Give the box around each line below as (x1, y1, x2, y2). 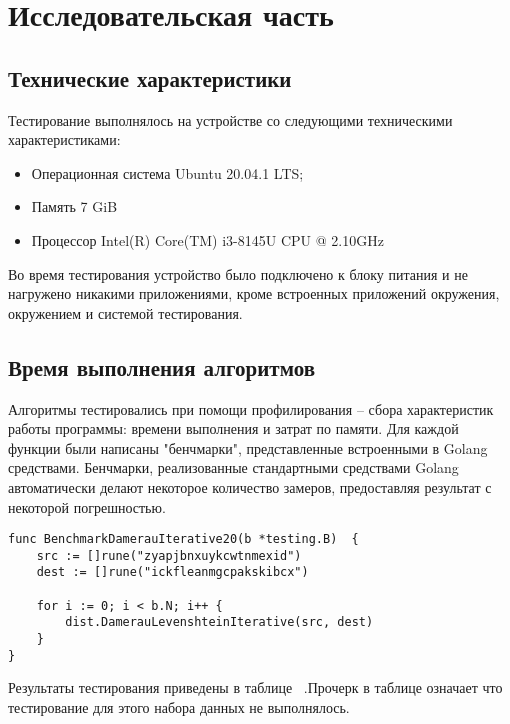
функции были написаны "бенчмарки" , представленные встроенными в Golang (8, 437, 488, 458)
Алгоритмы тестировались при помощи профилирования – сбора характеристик (8, 398, 494, 419)
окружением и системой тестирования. (8, 302, 243, 323)
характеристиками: (8, 129, 121, 150)
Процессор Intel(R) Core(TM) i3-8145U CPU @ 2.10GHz (31, 229, 384, 250)
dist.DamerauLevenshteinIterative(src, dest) (65, 615, 374, 630)
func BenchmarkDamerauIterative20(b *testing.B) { (8, 532, 359, 547)
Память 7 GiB (31, 196, 118, 217)
